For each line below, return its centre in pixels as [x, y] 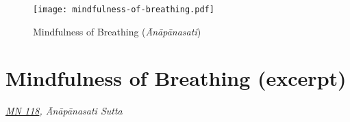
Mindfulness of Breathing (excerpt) [176, 78]
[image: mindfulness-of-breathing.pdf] [124, 10]
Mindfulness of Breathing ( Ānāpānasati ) [117, 31]
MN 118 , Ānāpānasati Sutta [64, 111]
